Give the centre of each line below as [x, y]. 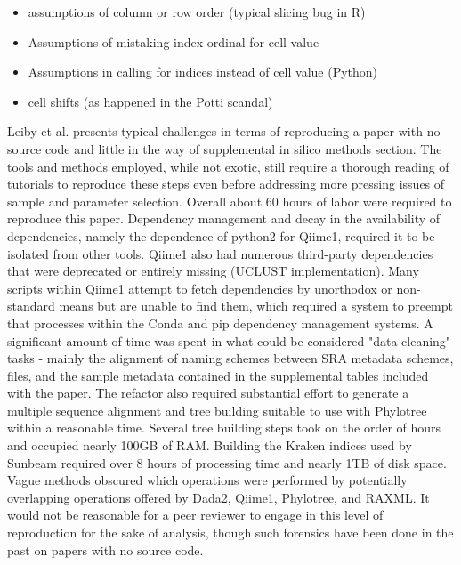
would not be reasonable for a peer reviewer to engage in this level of [195, 515]
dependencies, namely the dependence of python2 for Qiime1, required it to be [221, 235]
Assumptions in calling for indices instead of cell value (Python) [203, 72]
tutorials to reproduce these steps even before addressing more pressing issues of [226, 184]
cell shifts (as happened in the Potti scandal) [150, 101]
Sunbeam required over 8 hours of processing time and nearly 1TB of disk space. [227, 462]
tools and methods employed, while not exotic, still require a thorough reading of [228, 166]
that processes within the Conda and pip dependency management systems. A [220, 323]
